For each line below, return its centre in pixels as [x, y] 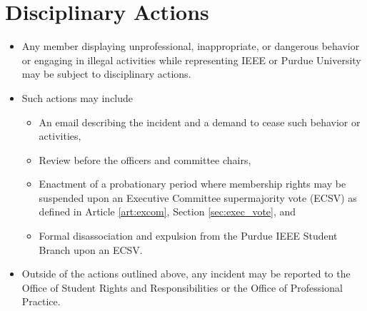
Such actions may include [77, 97]
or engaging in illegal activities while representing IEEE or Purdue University [191, 60]
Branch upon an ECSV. [91, 249]
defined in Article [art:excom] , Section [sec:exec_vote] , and [167, 211]
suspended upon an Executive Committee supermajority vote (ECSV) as [198, 197]
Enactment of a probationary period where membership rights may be [192, 184]
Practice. [41, 301]
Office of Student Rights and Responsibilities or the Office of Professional [182, 287]
